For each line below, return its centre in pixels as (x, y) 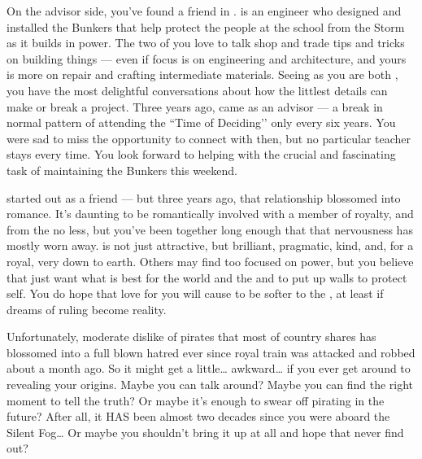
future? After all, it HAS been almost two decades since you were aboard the (198, 416)
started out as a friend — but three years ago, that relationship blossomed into (204, 197)
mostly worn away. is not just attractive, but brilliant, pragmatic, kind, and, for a (210, 245)
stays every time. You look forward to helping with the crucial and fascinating (201, 154)
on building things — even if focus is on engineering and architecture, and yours (207, 58)
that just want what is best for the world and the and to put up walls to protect (207, 277)
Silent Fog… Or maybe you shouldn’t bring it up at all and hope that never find (205, 432)
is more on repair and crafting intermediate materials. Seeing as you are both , (202, 74)
